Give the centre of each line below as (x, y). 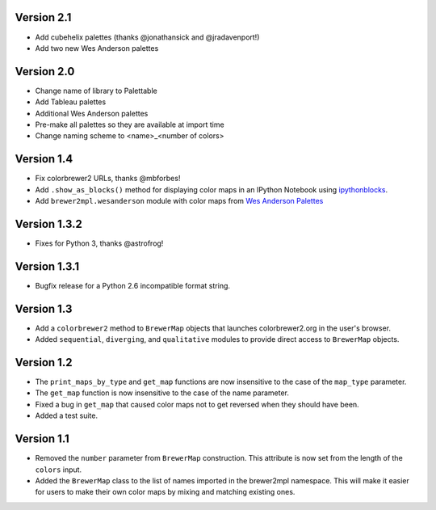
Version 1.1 (42, 439)
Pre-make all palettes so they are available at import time (130, 124)
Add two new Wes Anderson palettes (97, 48)
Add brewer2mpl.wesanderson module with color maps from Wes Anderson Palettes (179, 201)
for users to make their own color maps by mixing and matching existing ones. (165, 492)
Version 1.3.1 (47, 266)
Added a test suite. (67, 415)
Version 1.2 (44, 362)
